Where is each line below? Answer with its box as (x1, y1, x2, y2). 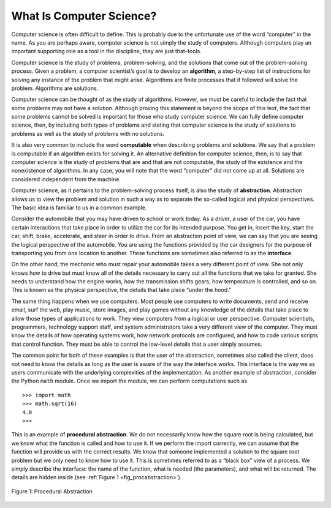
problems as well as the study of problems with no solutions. (11, 130, 165, 137)
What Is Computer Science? (11, 9, 157, 23)
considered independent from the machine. (11, 175, 121, 183)
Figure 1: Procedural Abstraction (11, 487, 93, 495)
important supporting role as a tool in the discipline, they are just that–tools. (11, 48, 202, 55)
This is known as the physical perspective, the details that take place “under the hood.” (11, 286, 232, 294)
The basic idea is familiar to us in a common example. (11, 204, 147, 211)
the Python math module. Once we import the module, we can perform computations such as (11, 377, 248, 385)
